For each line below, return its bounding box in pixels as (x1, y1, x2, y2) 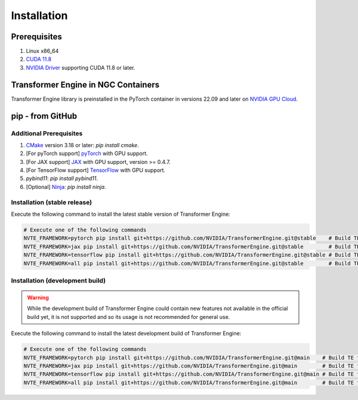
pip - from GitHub (11, 111, 78, 121)
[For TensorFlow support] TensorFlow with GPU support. (26, 167, 166, 174)
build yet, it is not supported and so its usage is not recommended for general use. (27, 313, 230, 320)
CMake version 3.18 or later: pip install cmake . (26, 141, 140, 148)
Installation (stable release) (11, 198, 92, 206)
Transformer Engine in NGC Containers (11, 79, 160, 89)
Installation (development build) (11, 276, 106, 284)
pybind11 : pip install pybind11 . (26, 175, 98, 182)
